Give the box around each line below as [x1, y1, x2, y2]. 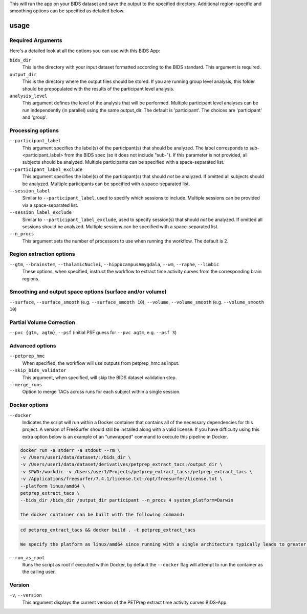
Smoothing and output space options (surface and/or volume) [9, 288, 167, 295]
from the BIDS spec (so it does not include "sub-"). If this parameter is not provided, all [64, 151, 248, 158]
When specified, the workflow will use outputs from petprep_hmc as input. [22, 360, 180, 366]
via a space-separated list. [22, 202, 79, 208]
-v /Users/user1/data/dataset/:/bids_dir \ [20, 454, 131, 461]
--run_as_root [9, 555, 45, 560]
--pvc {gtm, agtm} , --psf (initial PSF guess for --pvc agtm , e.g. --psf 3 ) [9, 330, 177, 336]
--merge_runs [9, 382, 42, 387]
